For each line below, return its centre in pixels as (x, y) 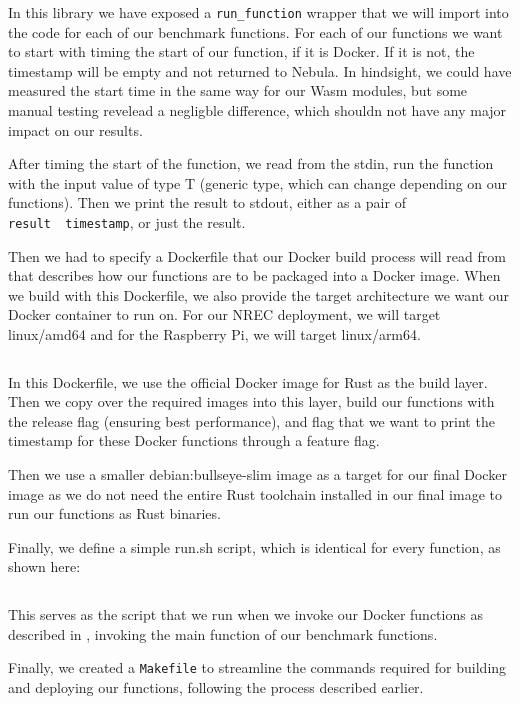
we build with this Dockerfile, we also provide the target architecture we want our (259, 294)
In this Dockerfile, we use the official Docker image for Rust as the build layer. (248, 381)
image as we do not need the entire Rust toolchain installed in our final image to (255, 493)
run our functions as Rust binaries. (114, 513)
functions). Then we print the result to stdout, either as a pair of (207, 202)
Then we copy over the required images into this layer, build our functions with (251, 401)
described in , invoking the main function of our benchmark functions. (223, 633)
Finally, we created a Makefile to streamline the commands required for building (257, 667)
